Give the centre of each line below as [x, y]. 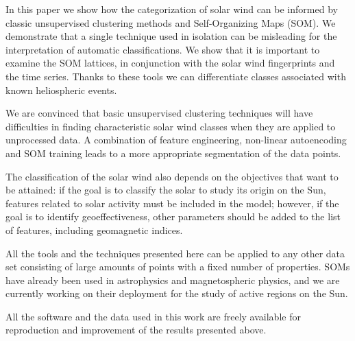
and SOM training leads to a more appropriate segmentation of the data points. [173, 153]
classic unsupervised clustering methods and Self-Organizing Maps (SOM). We [171, 22]
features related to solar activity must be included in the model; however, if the [172, 203]
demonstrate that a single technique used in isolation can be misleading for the [171, 36]
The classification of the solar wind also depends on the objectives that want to [172, 176]
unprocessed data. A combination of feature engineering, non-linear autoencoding [176, 140]
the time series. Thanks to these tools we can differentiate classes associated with [176, 76]
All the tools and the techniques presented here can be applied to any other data [175, 253]
